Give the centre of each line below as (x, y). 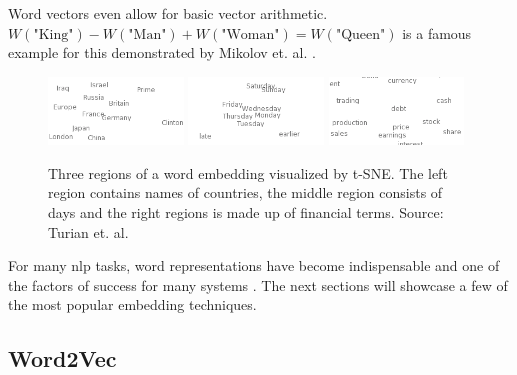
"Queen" (360, 34)
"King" (53, 34)
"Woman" (250, 34)
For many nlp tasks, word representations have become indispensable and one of (254, 265)
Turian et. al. (88, 231)
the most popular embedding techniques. (132, 304)
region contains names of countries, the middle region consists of (245, 192)
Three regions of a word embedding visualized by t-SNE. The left (248, 172)
